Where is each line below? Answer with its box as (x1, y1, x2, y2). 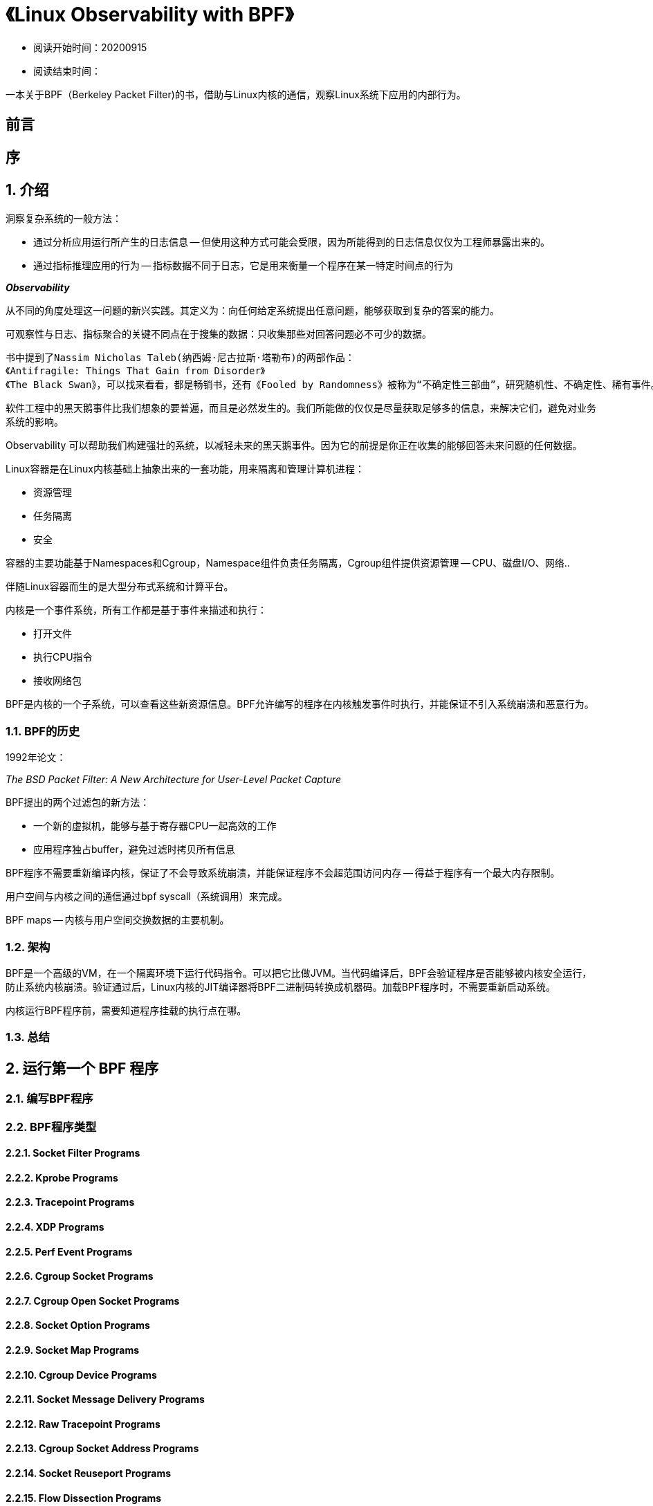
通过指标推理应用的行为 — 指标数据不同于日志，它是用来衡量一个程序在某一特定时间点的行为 (33, 259, 454, 272)
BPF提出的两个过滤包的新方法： (6, 796, 150, 809)
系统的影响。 (6, 416, 64, 428)
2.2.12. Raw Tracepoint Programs (6, 1417, 160, 1430)
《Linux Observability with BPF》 (6, 3, 294, 26)
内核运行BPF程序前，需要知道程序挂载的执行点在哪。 (6, 1004, 247, 1016)
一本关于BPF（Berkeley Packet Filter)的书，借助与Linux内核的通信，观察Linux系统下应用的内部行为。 (6, 88, 466, 100)
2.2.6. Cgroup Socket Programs (6, 1270, 154, 1283)
